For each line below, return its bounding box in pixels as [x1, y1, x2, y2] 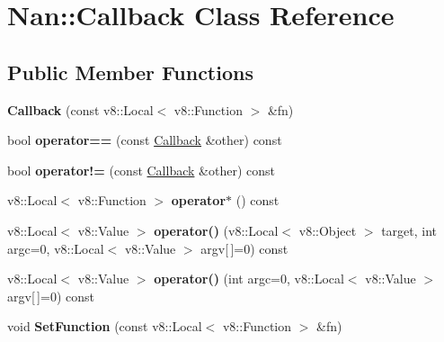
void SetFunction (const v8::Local [7, 317, 202, 336]
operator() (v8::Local [154, 220, 279, 239]
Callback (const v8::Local [7, 100, 154, 119]
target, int [381, 220, 438, 239]
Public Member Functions [7, 58, 253, 85]
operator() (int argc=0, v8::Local [154, 269, 344, 288]
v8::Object [298, 220, 357, 239]
